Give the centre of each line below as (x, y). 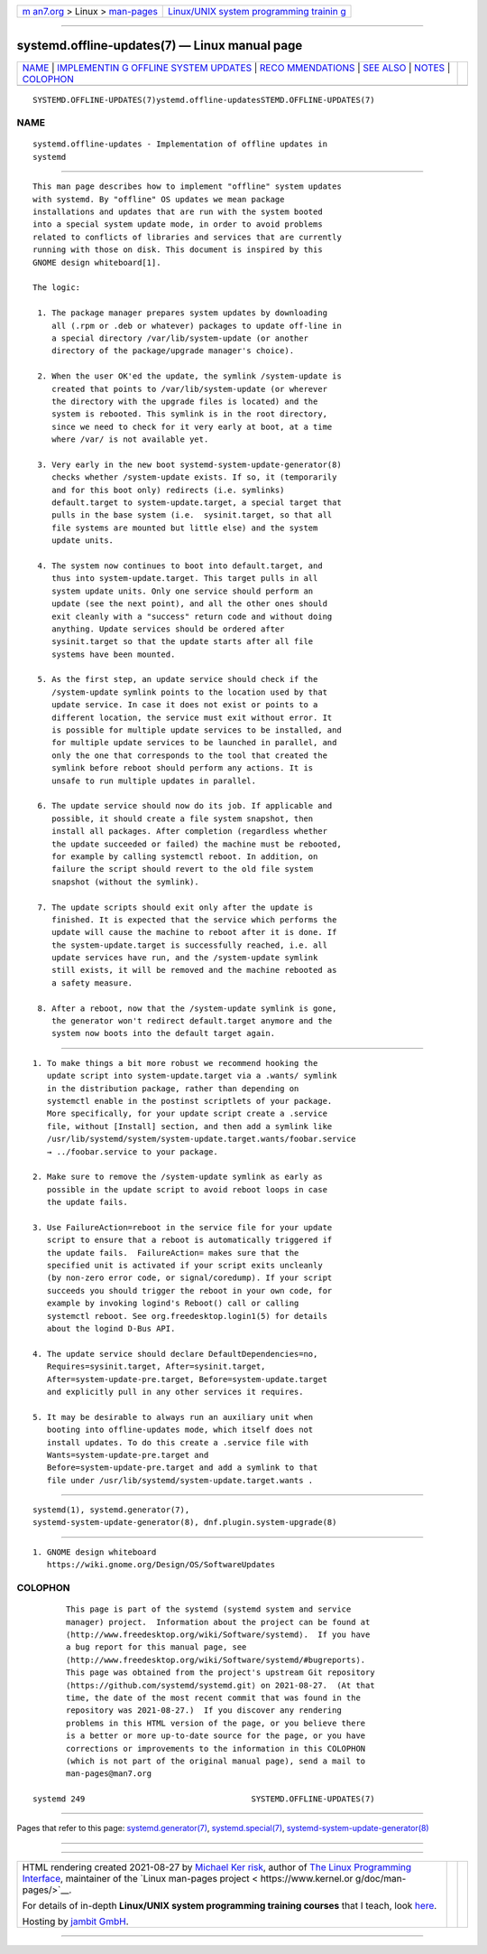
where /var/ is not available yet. (130, 439)
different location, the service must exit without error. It (192, 717)
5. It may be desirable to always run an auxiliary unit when (173, 1417)
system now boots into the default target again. (163, 1033)
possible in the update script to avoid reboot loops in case (187, 1189)
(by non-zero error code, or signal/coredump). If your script (189, 1278)
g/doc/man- (381, 1878)
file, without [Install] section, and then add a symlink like (189, 1126)
